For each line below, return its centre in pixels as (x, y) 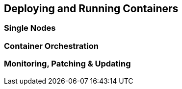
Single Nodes (30, 28)
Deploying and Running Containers (91, 9)
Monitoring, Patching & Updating (67, 64)
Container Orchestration (51, 46)
